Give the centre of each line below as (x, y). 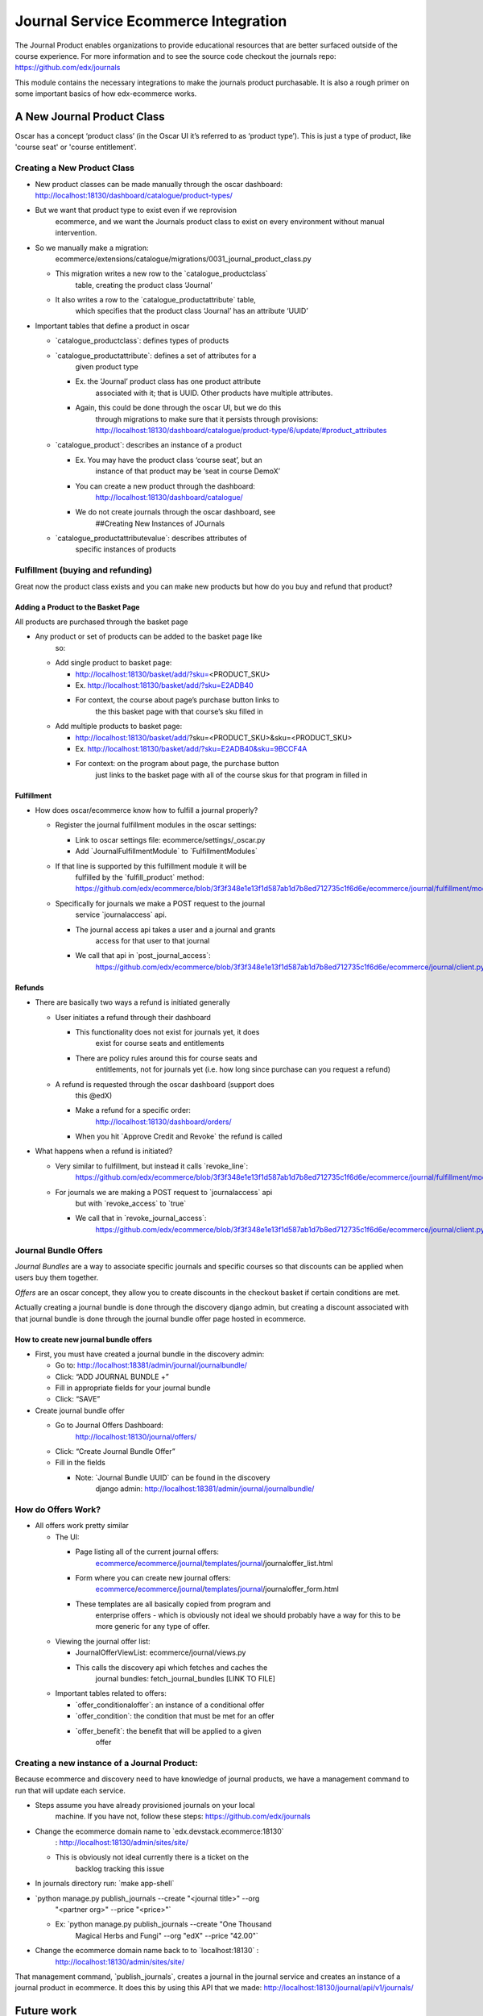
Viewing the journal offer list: (103, 1641)
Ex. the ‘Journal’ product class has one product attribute (168, 381)
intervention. (76, 233)
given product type (107, 367)
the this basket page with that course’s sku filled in (179, 711)
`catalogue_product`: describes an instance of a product (149, 445)
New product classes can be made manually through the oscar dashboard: (159, 184)
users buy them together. (57, 1277)
